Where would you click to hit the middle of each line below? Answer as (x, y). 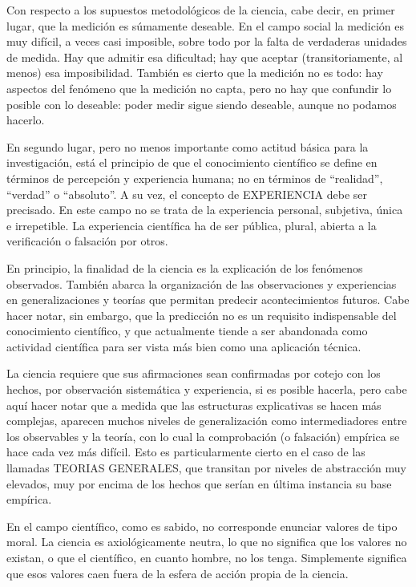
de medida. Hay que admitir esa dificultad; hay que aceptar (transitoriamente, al (205, 57)
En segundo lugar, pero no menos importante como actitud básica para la (188, 146)
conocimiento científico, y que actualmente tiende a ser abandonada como (187, 331)
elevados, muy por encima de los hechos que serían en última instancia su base (199, 483)
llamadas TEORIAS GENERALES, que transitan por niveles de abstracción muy (206, 468)
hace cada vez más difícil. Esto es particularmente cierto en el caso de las (186, 452)
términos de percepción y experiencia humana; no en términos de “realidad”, (195, 178)
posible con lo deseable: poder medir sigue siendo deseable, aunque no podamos (202, 104)
